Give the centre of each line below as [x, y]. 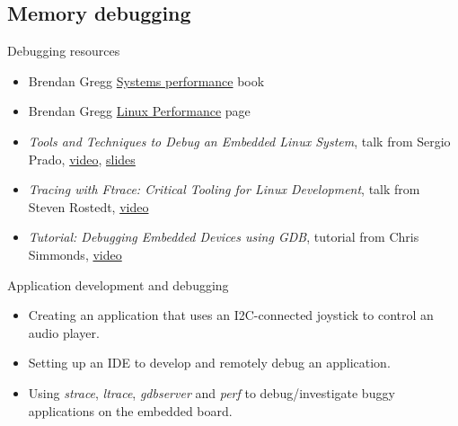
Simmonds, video [75, 254]
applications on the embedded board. [130, 410]
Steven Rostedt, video [88, 206]
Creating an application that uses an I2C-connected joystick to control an [231, 315]
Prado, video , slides [82, 159]
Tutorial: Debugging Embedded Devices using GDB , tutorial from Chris [224, 237]
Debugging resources [64, 51]
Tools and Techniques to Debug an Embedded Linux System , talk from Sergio [239, 141]
